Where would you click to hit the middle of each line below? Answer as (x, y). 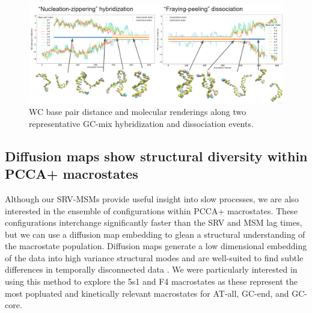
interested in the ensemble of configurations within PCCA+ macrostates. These (151, 210)
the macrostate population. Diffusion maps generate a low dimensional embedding (156, 246)
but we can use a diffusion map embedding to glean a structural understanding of (155, 234)
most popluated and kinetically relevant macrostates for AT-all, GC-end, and (147, 293)
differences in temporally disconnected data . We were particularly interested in (151, 269)
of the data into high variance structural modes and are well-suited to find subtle (154, 257)
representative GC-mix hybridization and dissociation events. (141, 123)
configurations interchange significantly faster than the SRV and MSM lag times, (154, 222)
